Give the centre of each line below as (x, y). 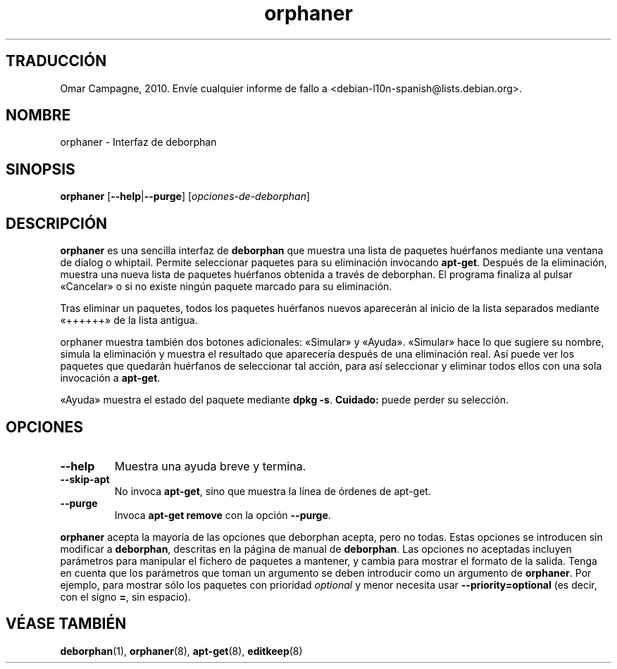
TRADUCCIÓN (56, 61)
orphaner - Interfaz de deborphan (138, 142)
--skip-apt (85, 479)
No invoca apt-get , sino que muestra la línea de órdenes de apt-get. (273, 491)
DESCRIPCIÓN (57, 223)
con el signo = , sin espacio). (125, 596)
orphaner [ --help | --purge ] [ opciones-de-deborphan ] (185, 196)
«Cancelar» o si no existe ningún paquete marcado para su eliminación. (226, 287)
